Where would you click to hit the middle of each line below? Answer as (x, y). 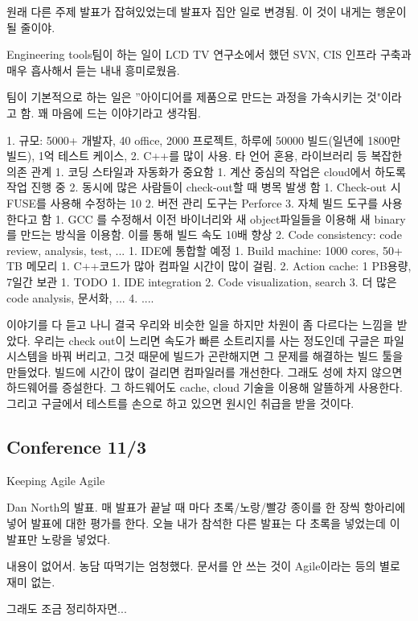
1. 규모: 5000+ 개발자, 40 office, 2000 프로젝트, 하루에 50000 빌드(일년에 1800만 (204, 140)
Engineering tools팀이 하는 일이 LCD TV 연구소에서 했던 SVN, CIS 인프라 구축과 (209, 54)
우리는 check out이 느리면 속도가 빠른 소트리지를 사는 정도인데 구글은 (207, 340)
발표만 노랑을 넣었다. (59, 539)
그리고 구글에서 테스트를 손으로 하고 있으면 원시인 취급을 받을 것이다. (180, 403)
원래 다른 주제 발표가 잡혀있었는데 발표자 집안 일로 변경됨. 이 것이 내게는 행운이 (207, 11)
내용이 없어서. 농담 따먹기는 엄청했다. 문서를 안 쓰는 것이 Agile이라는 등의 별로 (203, 566)
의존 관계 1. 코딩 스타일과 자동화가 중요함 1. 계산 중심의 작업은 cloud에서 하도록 (206, 171)
